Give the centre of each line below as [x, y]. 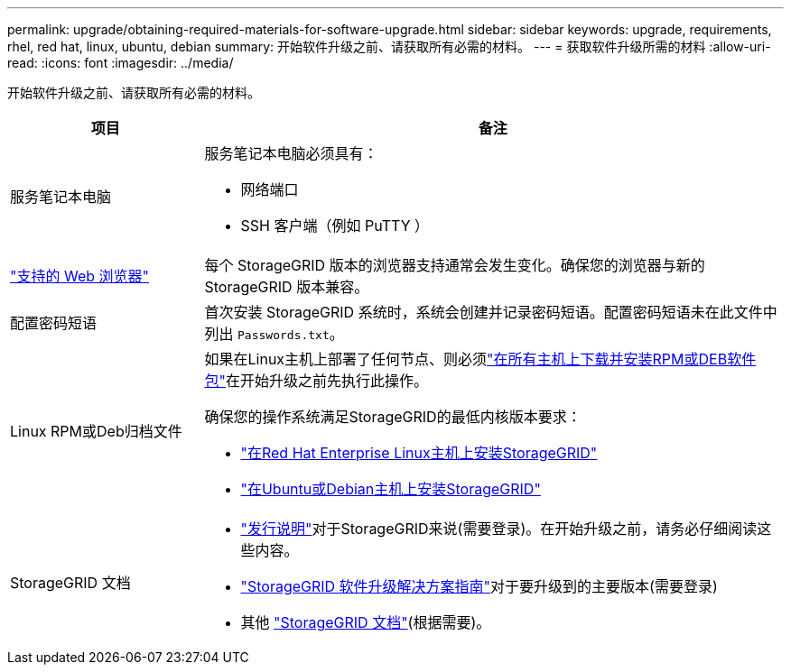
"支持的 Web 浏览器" [79, 276]
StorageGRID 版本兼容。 [287, 287]
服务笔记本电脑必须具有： [291, 153]
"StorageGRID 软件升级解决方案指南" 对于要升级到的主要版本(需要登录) [479, 586]
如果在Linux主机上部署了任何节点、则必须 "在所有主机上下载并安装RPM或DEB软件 [480, 359]
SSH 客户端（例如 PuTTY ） [335, 226]
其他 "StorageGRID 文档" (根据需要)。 [366, 622]
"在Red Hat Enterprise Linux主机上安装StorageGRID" [419, 453]
